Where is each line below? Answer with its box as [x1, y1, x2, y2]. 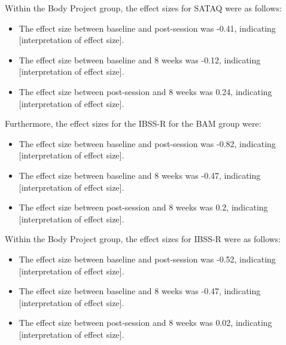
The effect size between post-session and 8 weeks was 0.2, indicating [19, 201, 268, 213]
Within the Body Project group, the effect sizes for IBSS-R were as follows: [5, 233, 281, 245]
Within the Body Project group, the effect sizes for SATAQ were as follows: [5, 2, 282, 14]
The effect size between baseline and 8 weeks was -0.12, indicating [19, 53, 261, 66]
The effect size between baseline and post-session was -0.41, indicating [19, 22, 276, 34]
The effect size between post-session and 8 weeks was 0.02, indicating [19, 316, 272, 329]
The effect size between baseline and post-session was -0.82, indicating [19, 137, 276, 149]
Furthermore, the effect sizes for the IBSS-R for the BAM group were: [5, 117, 261, 130]
